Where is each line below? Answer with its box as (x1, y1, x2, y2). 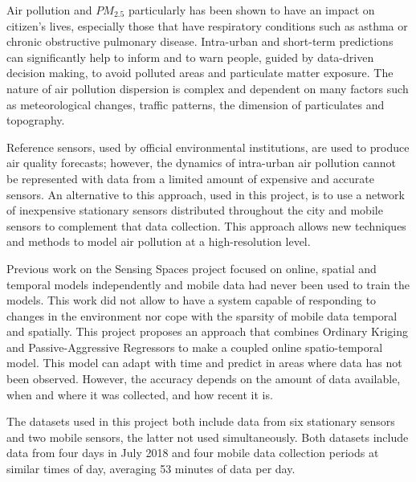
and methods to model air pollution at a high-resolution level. (6, 233, 311, 250)
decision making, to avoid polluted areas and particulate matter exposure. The (6, 64, 394, 81)
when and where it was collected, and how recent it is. (6, 386, 273, 402)
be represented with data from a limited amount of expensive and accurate (6, 170, 375, 186)
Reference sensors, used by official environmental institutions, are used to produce (6, 138, 410, 155)
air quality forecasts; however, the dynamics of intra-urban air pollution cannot (6, 154, 397, 171)
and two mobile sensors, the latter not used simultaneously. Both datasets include (6, 428, 409, 445)
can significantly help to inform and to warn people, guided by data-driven (6, 48, 374, 65)
